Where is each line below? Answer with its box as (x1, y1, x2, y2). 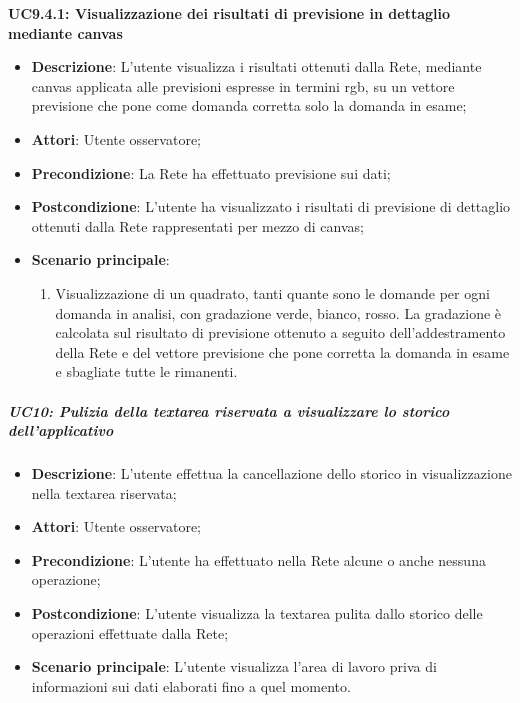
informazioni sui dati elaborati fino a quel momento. (31, 675, 351, 696)
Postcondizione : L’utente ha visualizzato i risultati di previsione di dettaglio (31, 196, 511, 217)
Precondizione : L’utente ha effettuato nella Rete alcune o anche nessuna (31, 549, 486, 570)
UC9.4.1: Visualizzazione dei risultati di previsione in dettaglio (8, 3, 451, 23)
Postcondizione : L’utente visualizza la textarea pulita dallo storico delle (31, 603, 483, 624)
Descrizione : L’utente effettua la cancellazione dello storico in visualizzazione (31, 463, 512, 484)
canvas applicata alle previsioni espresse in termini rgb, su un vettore (31, 75, 455, 96)
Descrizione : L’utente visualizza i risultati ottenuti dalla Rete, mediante (31, 56, 482, 77)
